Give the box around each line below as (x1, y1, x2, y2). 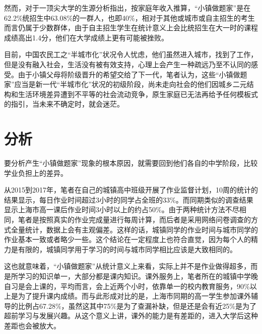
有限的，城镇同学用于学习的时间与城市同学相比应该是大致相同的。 (18, 244, 237, 254)
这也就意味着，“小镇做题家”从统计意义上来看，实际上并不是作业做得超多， (4, 261, 251, 271)
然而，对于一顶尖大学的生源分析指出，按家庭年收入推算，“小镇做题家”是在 (4, 3, 251, 13)
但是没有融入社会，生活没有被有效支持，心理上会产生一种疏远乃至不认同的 (4, 59, 251, 69)
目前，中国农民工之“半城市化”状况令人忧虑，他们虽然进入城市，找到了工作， (4, 49, 258, 60)
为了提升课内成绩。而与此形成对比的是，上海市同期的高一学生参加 (18, 291, 237, 301)
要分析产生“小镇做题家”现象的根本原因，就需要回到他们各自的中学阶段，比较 (4, 158, 258, 168)
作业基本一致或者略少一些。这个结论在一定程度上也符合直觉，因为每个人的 (4, 234, 251, 245)
